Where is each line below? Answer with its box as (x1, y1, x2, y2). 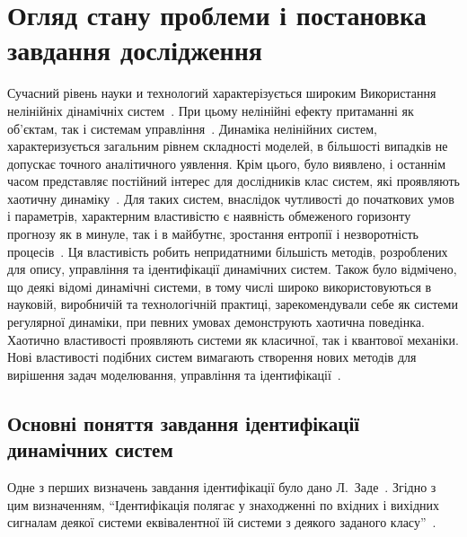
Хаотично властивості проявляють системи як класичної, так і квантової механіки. (7, 330, 459, 348)
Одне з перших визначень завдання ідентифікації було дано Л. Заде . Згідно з (7, 478, 436, 496)
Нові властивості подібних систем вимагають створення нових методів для (7, 348, 417, 366)
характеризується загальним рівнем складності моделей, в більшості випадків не (7, 136, 448, 155)
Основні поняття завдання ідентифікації (7, 409, 360, 436)
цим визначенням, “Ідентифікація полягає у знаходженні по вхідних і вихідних (7, 495, 440, 514)
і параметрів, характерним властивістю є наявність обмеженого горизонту (7, 207, 411, 225)
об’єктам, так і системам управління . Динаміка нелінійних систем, (7, 119, 377, 137)
